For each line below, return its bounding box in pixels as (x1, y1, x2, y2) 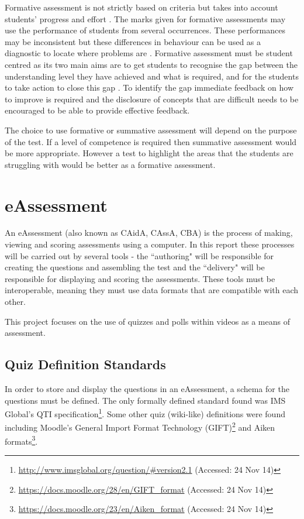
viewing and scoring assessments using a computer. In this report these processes (5, 238, 295, 250)
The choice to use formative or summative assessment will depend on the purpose (5, 123, 297, 136)
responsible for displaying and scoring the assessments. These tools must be (5, 272, 275, 284)
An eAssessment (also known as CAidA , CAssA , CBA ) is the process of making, (5, 226, 293, 239)
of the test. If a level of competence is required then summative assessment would (5, 135, 297, 147)
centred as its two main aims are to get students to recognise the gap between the (5, 58, 298, 70)
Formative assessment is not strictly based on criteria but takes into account (5, 1, 278, 13)
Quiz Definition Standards (5, 355, 166, 373)
